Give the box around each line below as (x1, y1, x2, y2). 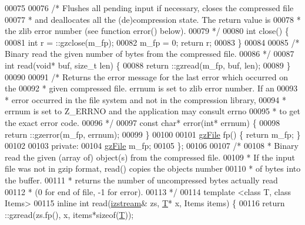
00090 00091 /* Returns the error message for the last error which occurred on (5, 70, 288, 83)
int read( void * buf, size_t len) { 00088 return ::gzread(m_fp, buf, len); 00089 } (5, 59, 291, 71)
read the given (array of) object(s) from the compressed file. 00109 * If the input (5, 151, 295, 163)
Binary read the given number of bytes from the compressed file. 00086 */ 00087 (5, 47, 294, 60)
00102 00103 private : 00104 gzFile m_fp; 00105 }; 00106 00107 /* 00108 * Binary (5, 139, 299, 152)
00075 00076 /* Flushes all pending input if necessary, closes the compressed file (5, 2, 294, 13)
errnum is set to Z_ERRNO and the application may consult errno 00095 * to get (5, 105, 301, 117)
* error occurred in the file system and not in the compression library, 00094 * (5, 93, 286, 105)
